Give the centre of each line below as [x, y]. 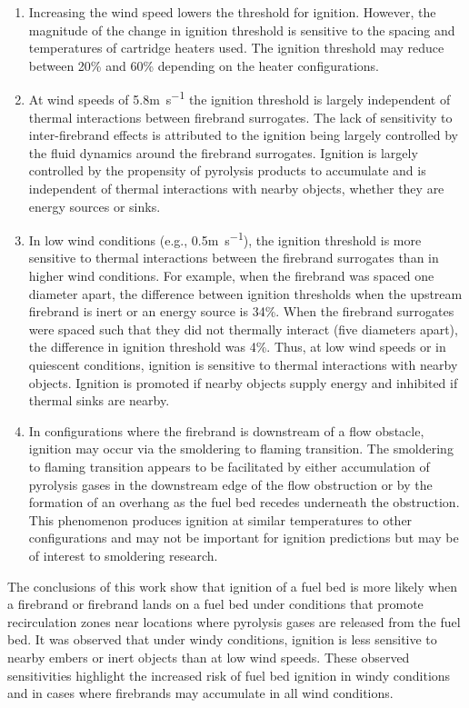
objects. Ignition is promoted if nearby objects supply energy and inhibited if [243, 382]
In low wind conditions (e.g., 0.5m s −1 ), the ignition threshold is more [225, 239]
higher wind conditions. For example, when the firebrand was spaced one [231, 276]
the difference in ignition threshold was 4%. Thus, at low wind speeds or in [237, 347]
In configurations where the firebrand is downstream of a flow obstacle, [226, 430]
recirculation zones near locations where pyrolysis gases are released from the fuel [234, 621]
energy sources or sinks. [95, 206]
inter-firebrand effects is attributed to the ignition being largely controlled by [243, 135]
